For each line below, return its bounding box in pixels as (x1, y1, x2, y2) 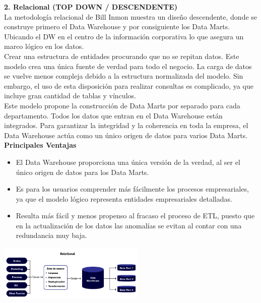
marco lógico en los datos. (4, 41, 84, 51)
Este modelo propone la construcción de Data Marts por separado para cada (4, 100, 240, 110)
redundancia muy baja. (16, 230, 87, 240)
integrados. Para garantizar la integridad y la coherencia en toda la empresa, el (4, 120, 248, 131)
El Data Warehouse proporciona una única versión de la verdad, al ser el (16, 156, 240, 167)
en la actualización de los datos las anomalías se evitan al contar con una (16, 220, 242, 230)
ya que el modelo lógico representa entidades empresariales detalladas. (16, 193, 232, 204)
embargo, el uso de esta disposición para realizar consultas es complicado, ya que (4, 80, 253, 91)
